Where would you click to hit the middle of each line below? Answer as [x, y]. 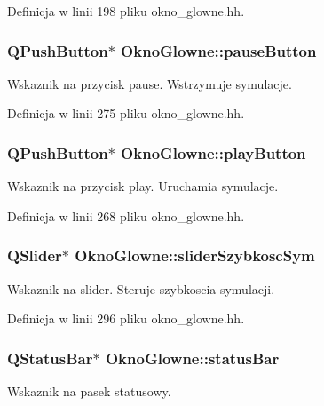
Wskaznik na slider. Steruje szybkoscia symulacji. [141, 288]
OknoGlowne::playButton [213, 152]
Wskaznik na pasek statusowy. [89, 391]
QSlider [35, 255]
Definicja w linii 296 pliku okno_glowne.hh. [126, 318]
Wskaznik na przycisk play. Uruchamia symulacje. [143, 186]
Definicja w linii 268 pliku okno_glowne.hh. [126, 215]
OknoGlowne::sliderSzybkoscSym [195, 255]
